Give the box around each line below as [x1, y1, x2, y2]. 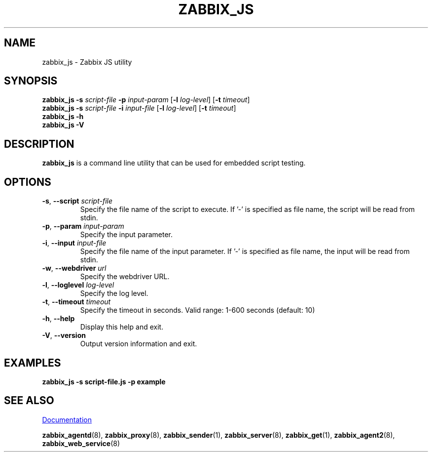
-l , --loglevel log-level [42, 281, 114, 290]
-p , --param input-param [42, 222, 124, 231]
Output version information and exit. [80, 339, 197, 348]
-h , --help [42, 314, 75, 323]
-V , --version [42, 331, 86, 340]
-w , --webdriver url [42, 264, 107, 273]
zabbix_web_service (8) [42, 439, 120, 448]
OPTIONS [4, 175, 51, 188]
